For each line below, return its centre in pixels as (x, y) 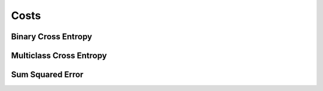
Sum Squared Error (47, 75)
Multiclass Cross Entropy (59, 56)
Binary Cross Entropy (52, 37)
